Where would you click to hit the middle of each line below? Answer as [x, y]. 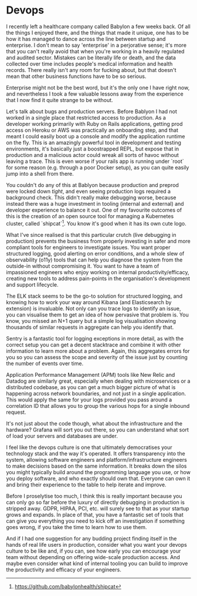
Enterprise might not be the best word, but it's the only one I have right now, [98, 87]
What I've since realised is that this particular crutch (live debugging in [91, 234]
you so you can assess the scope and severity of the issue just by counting [97, 357]
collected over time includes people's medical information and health [89, 64]
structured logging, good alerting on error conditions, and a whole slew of [95, 253]
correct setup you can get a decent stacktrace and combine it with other [94, 345]
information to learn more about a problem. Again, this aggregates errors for [98, 351]
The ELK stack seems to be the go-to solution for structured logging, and [94, 296]
